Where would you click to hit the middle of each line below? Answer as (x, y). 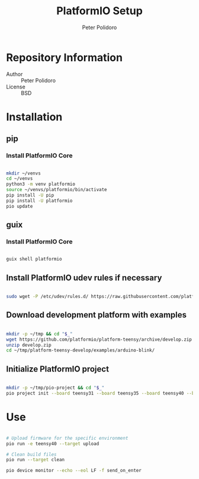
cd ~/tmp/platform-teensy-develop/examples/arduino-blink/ (81, 350)
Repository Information (65, 57)
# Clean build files (32, 454)
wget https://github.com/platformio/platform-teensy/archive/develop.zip (99, 340)
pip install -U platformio (39, 201)
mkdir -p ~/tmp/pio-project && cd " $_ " (55, 388)
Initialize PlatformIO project (58, 369)
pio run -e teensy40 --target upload (53, 443)
